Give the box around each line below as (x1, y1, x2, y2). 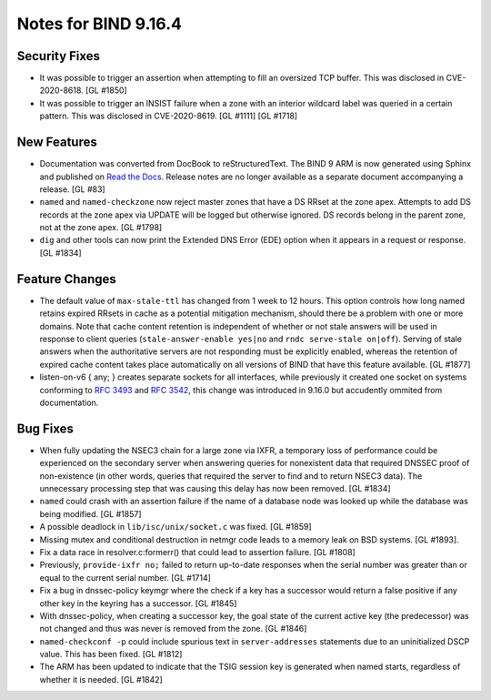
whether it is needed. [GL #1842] (39, 674, 163, 685)
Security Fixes (16, 48, 100, 64)
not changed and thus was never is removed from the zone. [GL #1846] (39, 624, 307, 634)
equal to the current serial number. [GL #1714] (39, 572, 211, 583)
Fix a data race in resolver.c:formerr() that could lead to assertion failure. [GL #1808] (39, 546, 356, 557)
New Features (16, 135, 97, 150)
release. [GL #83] (39, 183, 105, 195)
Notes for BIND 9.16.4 (16, 14, 182, 34)
